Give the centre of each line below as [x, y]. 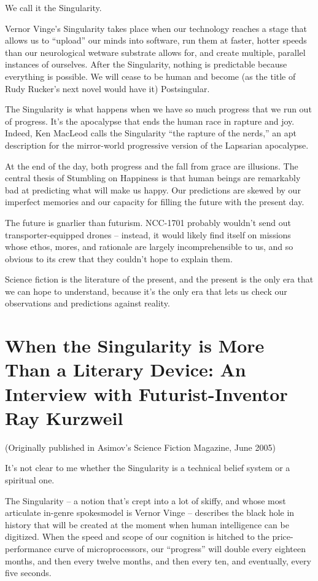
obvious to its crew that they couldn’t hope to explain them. [119, 258]
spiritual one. [30, 479]
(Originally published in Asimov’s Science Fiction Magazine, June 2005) [140, 447]
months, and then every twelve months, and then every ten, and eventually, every [158, 560]
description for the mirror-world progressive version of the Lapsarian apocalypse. [157, 145]
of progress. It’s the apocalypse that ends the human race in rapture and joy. [150, 121]
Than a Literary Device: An [126, 369]
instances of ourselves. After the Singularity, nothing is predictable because [146, 64]
